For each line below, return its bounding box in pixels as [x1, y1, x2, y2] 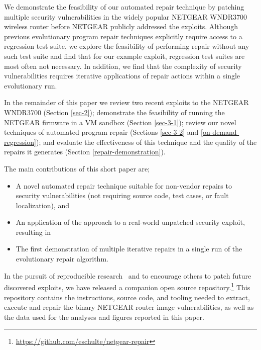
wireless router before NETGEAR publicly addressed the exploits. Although [4, 21, 238, 32]
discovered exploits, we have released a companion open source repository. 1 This [4, 281, 250, 292]
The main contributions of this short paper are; [4, 163, 150, 173]
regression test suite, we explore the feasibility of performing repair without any [4, 41, 249, 51]
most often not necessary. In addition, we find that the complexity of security [4, 60, 242, 71]
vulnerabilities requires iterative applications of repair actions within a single [4, 70, 240, 81]
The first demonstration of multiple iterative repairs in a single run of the [16, 243, 242, 254]
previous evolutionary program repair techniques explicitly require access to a [4, 31, 242, 41]
